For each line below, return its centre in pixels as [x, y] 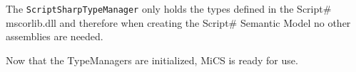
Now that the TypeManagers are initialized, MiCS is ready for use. [152, 60]
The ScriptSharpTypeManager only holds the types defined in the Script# [169, 8]
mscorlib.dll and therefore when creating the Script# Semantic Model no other [178, 22]
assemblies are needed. [55, 36]
